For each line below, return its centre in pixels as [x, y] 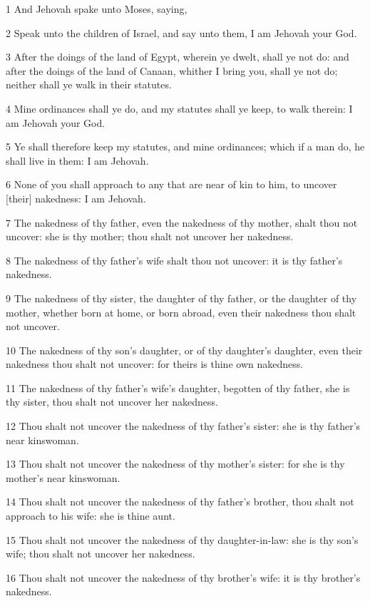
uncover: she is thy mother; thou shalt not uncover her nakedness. [150, 236]
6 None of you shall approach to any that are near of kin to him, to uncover [171, 184]
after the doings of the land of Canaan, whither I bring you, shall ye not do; [172, 70]
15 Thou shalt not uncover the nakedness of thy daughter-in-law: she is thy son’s [182, 539]
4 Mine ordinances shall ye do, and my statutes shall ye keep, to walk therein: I [179, 108]
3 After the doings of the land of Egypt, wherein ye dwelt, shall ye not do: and [178, 57]
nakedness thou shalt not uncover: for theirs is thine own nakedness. [155, 364]
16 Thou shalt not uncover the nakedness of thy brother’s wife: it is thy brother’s [183, 577]
